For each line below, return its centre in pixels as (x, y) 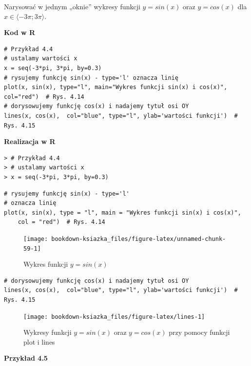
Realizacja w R (30, 141)
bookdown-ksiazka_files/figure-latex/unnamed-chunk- (139, 239)
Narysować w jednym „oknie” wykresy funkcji (72, 6)
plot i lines (39, 341)
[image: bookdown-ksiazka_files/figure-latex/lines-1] (114, 317)
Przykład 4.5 (26, 358)
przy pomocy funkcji (199, 332)
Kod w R (20, 32)
